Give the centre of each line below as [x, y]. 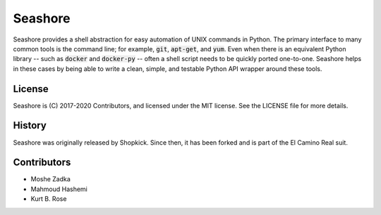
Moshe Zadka [50, 179]
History [30, 125]
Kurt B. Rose [49, 199]
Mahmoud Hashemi [59, 189]
